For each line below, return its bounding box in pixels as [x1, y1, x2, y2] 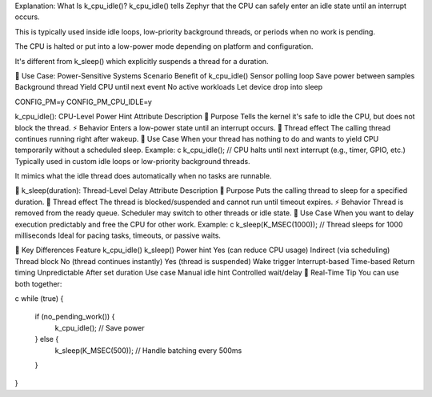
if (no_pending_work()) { [34, 312, 115, 322]
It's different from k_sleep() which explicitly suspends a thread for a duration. [14, 56, 269, 66]
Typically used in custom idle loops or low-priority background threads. [14, 156, 251, 166]
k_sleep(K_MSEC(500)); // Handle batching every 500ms [54, 345, 242, 355]
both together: [14, 279, 62, 288]
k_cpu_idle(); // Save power [54, 323, 145, 332]
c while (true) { [14, 293, 64, 303]
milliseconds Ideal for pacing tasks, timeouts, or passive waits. [14, 231, 222, 240]
